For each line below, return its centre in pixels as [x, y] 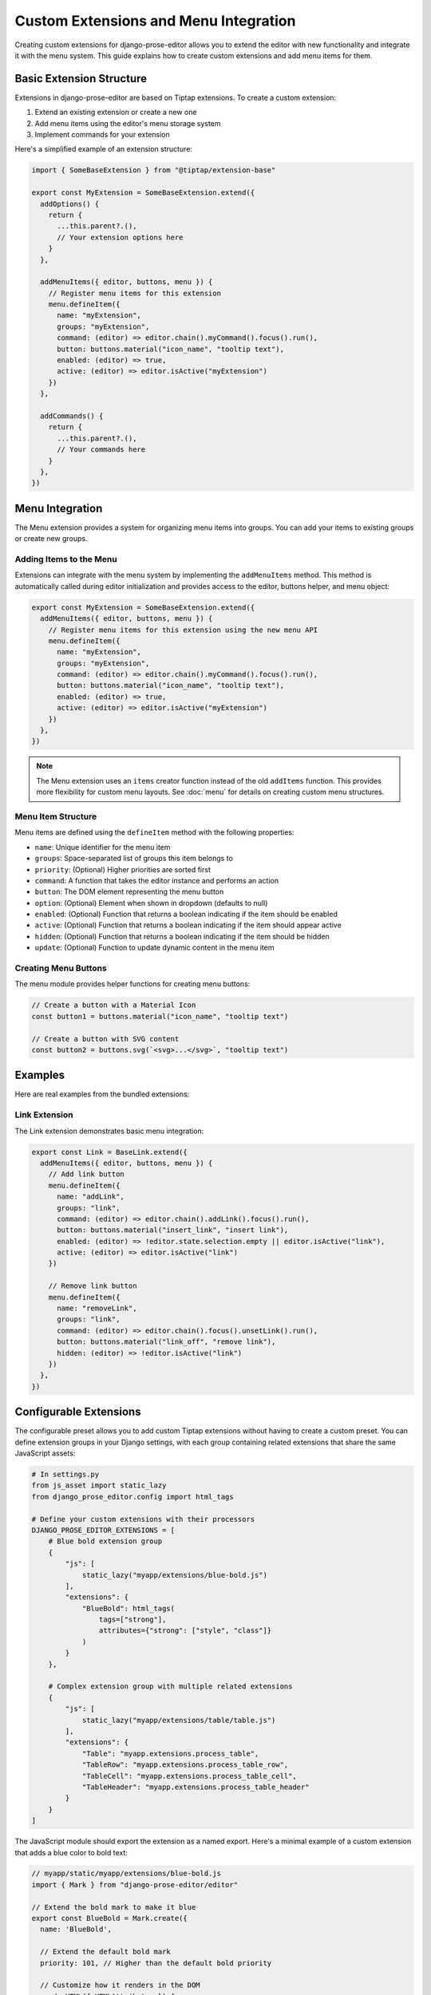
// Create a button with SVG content [105, 1039]
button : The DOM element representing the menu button [129, 892]
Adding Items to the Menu [66, 559]
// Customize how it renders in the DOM [120, 1985]
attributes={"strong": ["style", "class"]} [185, 1631]
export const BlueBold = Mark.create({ [109, 1918]
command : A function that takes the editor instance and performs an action [157, 880]
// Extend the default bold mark [105, 1952]
